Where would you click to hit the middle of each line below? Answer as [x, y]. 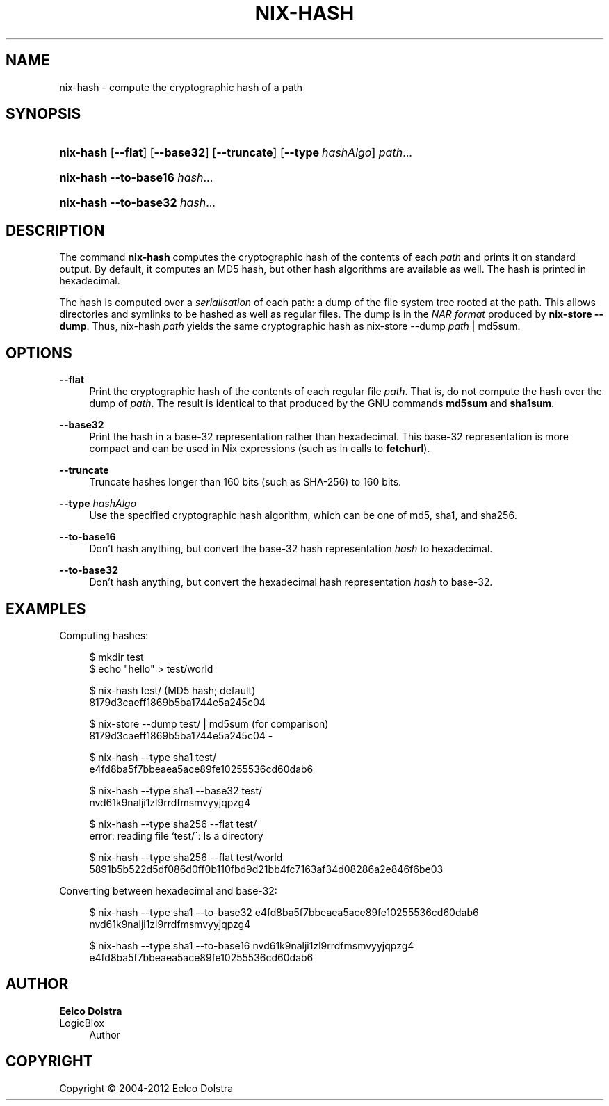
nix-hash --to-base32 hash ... [137, 203]
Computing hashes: [104, 635]
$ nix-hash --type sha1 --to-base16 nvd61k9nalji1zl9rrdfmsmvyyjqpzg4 [252, 945]
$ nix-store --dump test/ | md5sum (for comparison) [209, 723]
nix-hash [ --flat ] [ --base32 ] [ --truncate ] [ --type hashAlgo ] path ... [236, 153]
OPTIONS [39, 353]
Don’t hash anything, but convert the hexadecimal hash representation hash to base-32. [291, 582]
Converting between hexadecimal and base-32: [168, 890]
